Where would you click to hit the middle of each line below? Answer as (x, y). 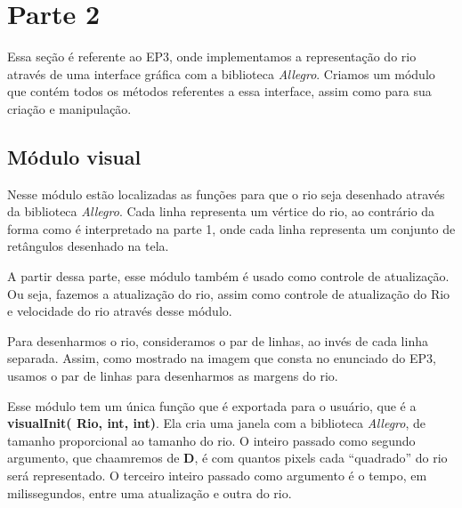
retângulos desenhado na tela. (88, 246)
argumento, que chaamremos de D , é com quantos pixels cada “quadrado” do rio (227, 458)
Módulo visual (74, 156)
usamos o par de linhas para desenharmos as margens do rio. (173, 376)
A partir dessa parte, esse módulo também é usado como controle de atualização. (228, 276)
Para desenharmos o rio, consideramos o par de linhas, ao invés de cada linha (218, 340)
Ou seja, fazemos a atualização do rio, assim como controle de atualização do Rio (229, 293)
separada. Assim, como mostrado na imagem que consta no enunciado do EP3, (222, 358)
